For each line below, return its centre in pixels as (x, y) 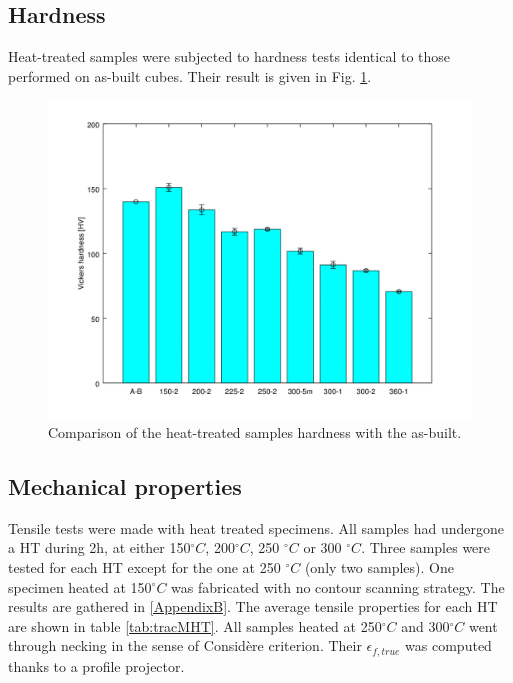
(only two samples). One (379, 566)
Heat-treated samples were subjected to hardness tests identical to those (229, 56)
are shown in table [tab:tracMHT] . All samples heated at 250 (195, 625)
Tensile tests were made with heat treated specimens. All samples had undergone (256, 527)
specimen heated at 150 (80, 586)
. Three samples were (426, 547)
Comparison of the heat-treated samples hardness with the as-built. (255, 431)
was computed (448, 645)
